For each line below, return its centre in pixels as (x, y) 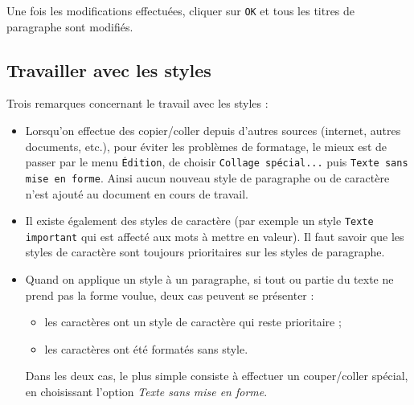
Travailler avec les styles (109, 70)
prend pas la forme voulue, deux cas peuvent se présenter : (170, 295)
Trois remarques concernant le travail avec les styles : (137, 103)
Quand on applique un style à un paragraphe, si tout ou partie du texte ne (209, 279)
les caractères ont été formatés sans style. (146, 348)
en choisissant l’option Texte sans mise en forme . (146, 392)
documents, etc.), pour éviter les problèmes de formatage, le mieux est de (206, 146)
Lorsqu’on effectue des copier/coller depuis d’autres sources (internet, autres (213, 131)
